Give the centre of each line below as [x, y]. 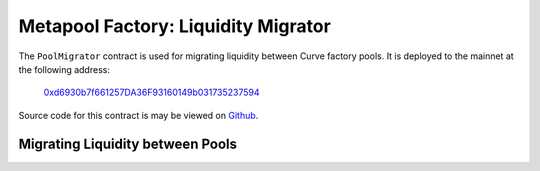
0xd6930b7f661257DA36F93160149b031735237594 [151, 92]
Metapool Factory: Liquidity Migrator [175, 26]
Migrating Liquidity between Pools [128, 143]
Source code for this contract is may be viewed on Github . [138, 115]
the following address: [64, 69]
